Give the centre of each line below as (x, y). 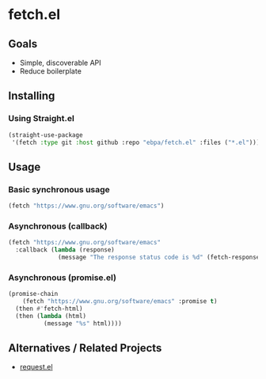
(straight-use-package (46, 135)
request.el (36, 367)
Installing (32, 96)
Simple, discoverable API (60, 63)
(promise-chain (33, 294)
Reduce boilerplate (50, 71)
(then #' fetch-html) (49, 309)
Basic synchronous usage (59, 189)
